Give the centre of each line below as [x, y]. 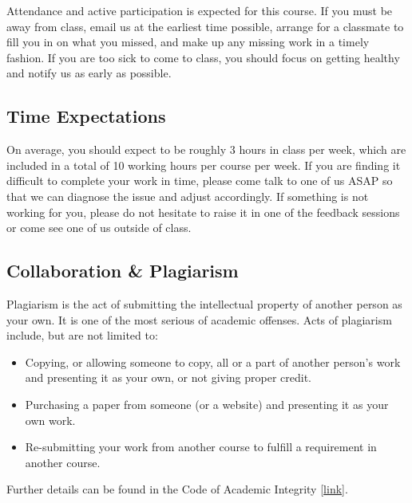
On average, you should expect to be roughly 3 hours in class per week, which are [206, 149]
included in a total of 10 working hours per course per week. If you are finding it [204, 165]
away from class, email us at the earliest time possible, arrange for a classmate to [205, 26]
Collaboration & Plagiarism [123, 271]
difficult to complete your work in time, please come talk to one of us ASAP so [200, 181]
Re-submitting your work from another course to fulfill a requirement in [201, 447]
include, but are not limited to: [82, 335]
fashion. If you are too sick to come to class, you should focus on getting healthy [203, 57]
